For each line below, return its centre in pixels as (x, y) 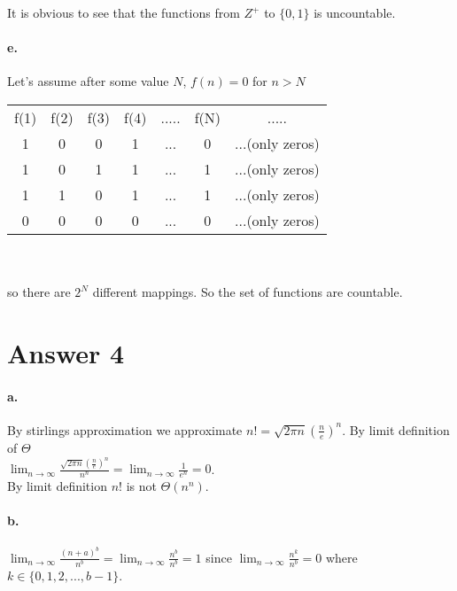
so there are (39, 292)
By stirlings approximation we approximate (125, 429)
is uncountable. (355, 12)
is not (141, 486)
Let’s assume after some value (88, 81)
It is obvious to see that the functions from (124, 12)
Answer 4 (66, 352)
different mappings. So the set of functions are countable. (248, 292)
